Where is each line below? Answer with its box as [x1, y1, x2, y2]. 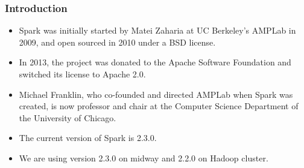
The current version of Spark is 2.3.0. [19, 131, 157, 144]
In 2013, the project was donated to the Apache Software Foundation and [19, 56, 291, 68]
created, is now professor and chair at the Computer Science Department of [19, 100, 299, 112]
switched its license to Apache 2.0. [19, 68, 146, 80]
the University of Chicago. [19, 111, 116, 124]
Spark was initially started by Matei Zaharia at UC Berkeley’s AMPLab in [19, 24, 296, 37]
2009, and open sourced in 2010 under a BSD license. [19, 35, 216, 48]
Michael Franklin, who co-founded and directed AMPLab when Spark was [19, 88, 293, 100]
